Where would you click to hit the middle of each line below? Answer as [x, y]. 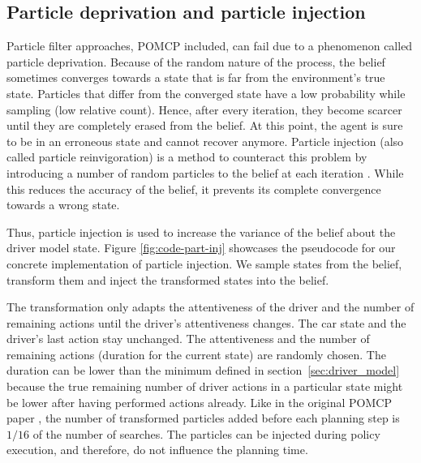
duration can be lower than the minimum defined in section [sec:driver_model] [203, 370]
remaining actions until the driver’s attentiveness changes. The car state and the [206, 322]
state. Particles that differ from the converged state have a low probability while [206, 93]
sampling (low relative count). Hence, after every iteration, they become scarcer [204, 109]
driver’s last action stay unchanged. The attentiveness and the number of [188, 339]
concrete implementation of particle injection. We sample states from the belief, [204, 263]
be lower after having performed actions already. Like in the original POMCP [199, 402]
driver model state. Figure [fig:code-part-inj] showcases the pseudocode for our [201, 248]
